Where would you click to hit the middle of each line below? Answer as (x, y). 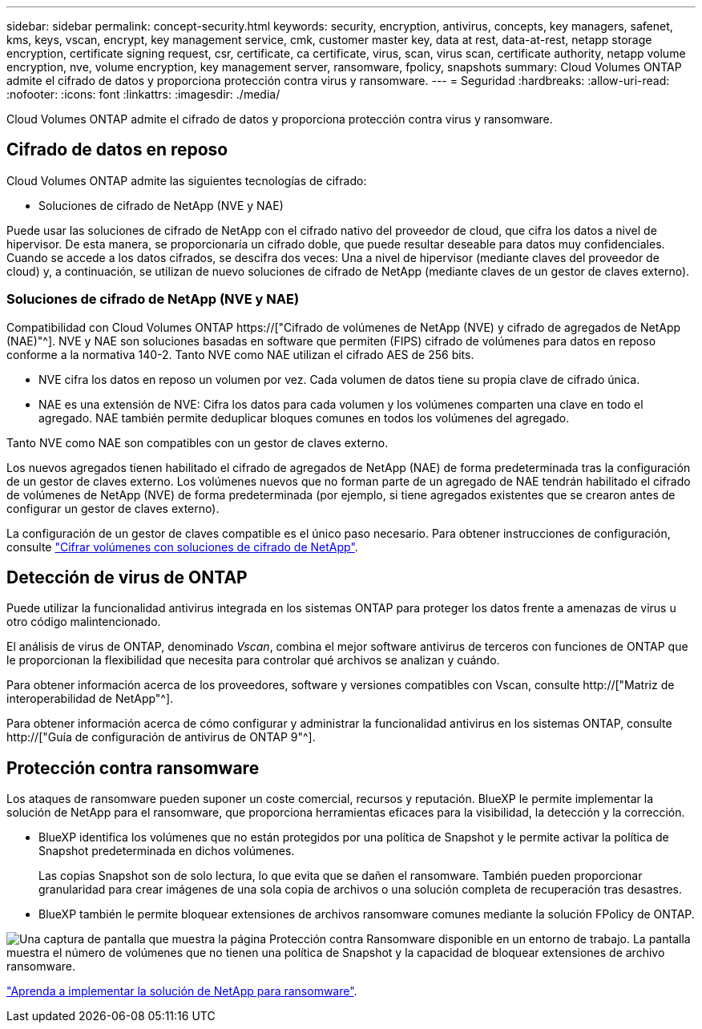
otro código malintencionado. (84, 622)
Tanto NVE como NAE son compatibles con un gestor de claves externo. (198, 442)
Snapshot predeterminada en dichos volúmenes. (167, 851)
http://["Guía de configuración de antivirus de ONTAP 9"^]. (161, 737)
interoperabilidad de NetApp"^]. (90, 699)
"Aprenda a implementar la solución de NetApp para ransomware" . (182, 991)
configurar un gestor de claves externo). (113, 508)
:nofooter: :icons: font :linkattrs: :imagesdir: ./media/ (143, 94)
